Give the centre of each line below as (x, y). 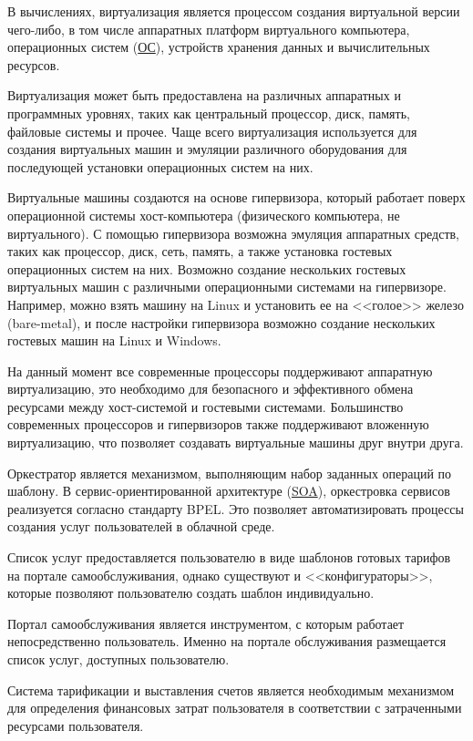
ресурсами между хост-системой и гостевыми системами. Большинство (206, 406)
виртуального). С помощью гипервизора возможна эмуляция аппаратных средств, (233, 233)
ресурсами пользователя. (76, 725)
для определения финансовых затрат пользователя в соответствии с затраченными (235, 708)
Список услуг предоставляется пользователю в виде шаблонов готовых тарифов (229, 557)
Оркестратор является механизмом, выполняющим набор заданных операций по (230, 473)
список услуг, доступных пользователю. (118, 659)
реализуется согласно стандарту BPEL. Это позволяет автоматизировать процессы (236, 508)
